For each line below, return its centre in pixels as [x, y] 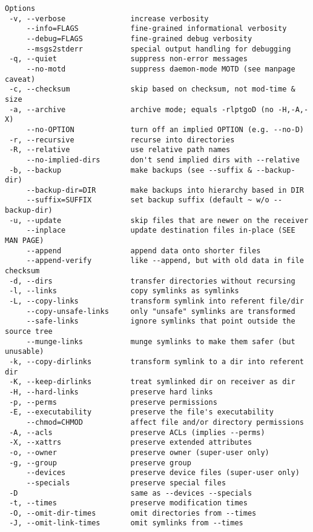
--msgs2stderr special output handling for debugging [159, 49]
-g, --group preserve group [100, 463]
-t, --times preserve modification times [128, 503]
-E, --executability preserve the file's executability [141, 412]
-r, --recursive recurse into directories [122, 140]
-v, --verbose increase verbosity [109, 18]
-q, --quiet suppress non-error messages [128, 59]
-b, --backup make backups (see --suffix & [131, 170]
